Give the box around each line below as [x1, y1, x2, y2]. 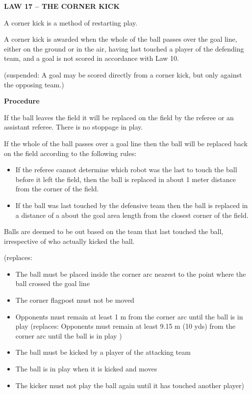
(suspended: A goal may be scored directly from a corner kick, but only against [4, 69, 242, 79]
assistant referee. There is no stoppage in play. [4, 122, 143, 132]
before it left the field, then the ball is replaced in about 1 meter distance [15, 174, 236, 184]
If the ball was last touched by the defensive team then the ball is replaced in [15, 200, 248, 210]
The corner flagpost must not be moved [15, 295, 134, 305]
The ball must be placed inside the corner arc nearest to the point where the [15, 268, 246, 279]
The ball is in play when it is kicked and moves [15, 364, 157, 374]
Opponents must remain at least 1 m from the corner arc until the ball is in [15, 311, 243, 321]
